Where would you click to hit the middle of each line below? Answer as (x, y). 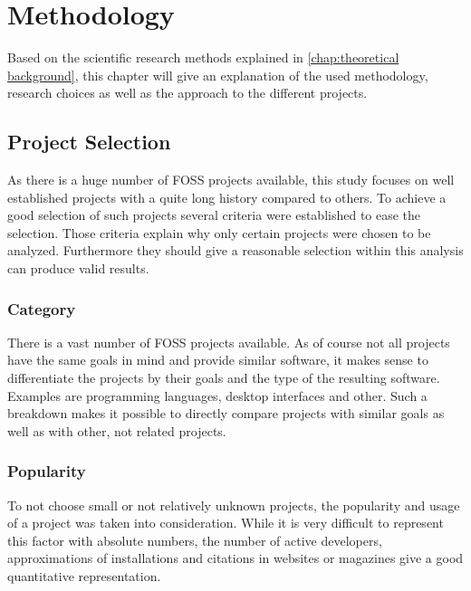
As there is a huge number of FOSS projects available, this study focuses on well (231, 180)
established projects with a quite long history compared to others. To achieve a (227, 197)
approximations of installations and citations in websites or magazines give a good (235, 558)
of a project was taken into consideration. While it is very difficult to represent (226, 523)
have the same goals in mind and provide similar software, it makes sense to (218, 360)
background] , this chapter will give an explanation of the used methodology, (218, 75)
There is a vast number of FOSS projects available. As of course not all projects (229, 342)
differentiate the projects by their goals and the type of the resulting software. (224, 378)
